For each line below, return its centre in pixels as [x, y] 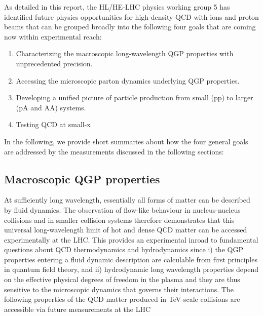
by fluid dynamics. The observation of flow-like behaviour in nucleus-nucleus [122, 209]
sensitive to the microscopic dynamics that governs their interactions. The [119, 289]
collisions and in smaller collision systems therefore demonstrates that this [119, 220]
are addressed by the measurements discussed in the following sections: [114, 151]
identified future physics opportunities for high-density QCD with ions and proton [131, 16]
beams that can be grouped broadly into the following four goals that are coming [130, 27]
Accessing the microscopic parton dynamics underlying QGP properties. [128, 80]
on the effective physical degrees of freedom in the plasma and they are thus [122, 279]
